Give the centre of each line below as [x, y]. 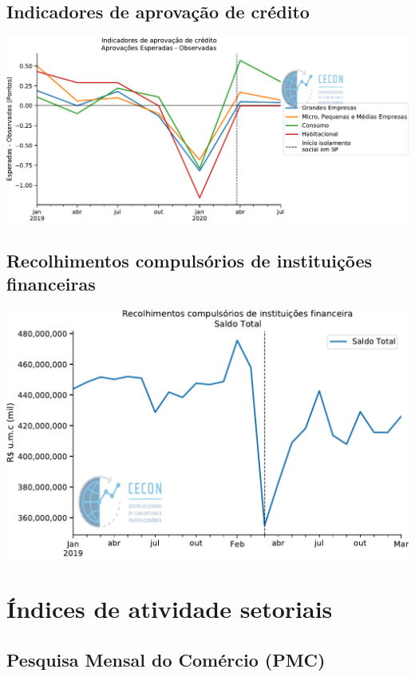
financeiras [51, 284]
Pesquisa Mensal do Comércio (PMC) [166, 659]
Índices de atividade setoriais [170, 609]
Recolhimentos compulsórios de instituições [190, 261]
